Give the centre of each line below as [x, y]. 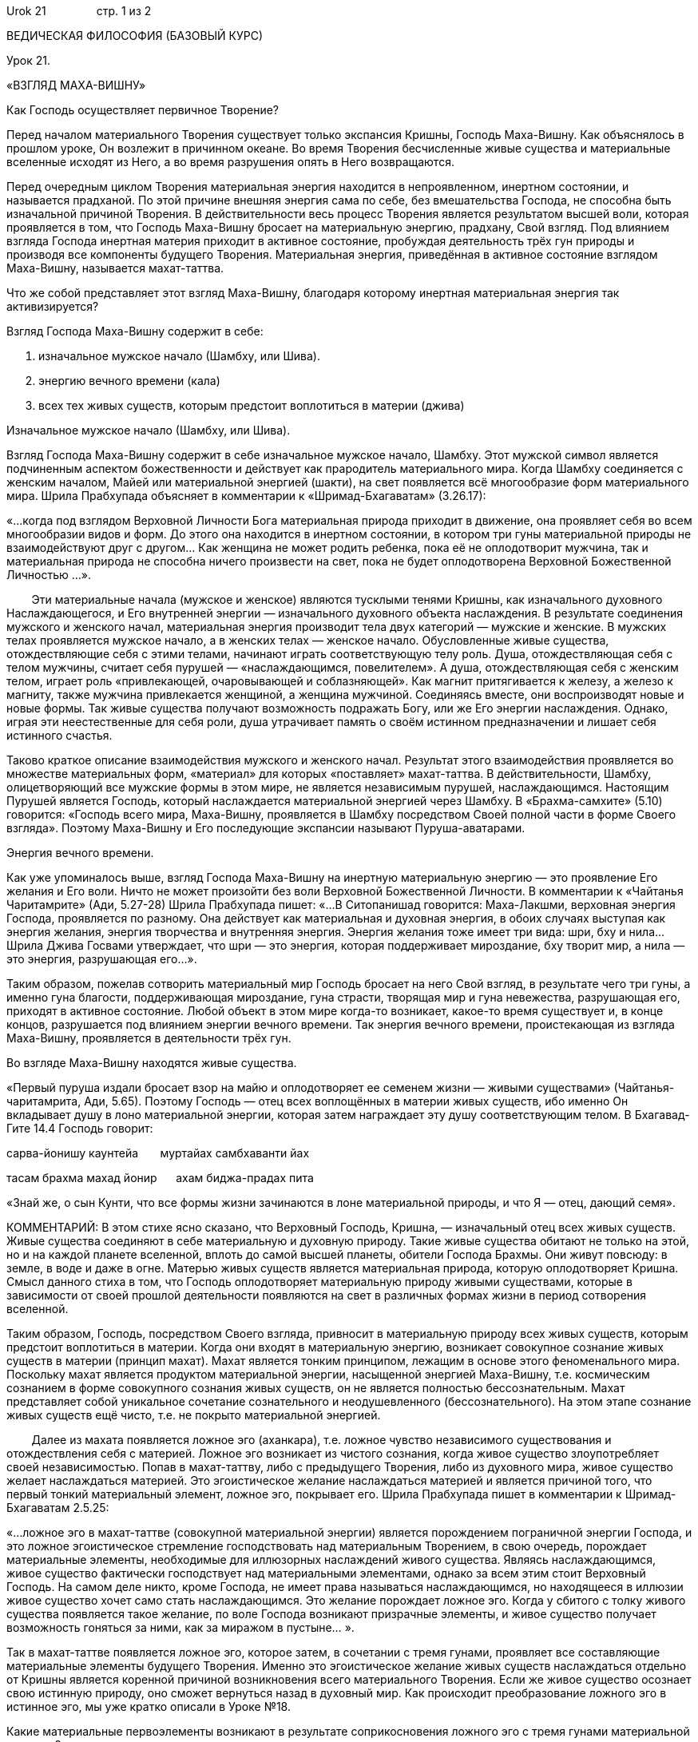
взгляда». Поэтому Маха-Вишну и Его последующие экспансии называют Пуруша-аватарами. [266, 828]
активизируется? [53, 306]
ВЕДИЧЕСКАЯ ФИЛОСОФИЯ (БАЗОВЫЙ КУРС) [135, 36]
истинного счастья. [59, 735]
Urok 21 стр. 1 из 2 [79, 11]
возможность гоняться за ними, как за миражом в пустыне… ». [180, 1627]
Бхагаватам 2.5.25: [58, 1508]
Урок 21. [29, 60]
